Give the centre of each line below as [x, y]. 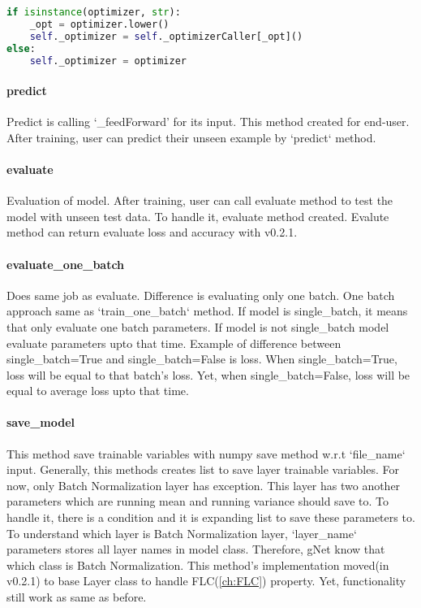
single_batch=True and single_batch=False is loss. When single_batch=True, [202, 359]
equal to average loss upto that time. [98, 391]
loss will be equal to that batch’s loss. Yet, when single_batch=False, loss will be [208, 374]
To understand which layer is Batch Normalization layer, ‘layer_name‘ [182, 533]
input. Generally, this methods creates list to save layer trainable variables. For [203, 469]
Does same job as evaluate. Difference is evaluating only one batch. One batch [201, 295]
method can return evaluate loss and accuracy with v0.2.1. [152, 232]
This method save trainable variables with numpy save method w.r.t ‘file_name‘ [206, 453]
